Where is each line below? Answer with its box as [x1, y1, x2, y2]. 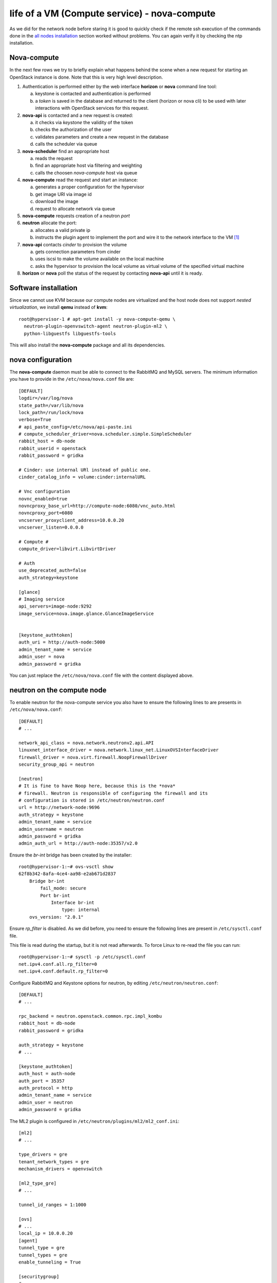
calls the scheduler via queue [35, 141, 97, 147]
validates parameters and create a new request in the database [35, 133, 169, 140]
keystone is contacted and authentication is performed [35, 90, 151, 97]
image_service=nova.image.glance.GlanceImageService [18, 611, 154, 616]
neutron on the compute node [9, 686, 107, 694]
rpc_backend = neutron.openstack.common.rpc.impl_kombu [18, 1014, 162, 1019]
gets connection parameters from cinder [35, 249, 121, 255]
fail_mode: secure [40, 885, 87, 891]
